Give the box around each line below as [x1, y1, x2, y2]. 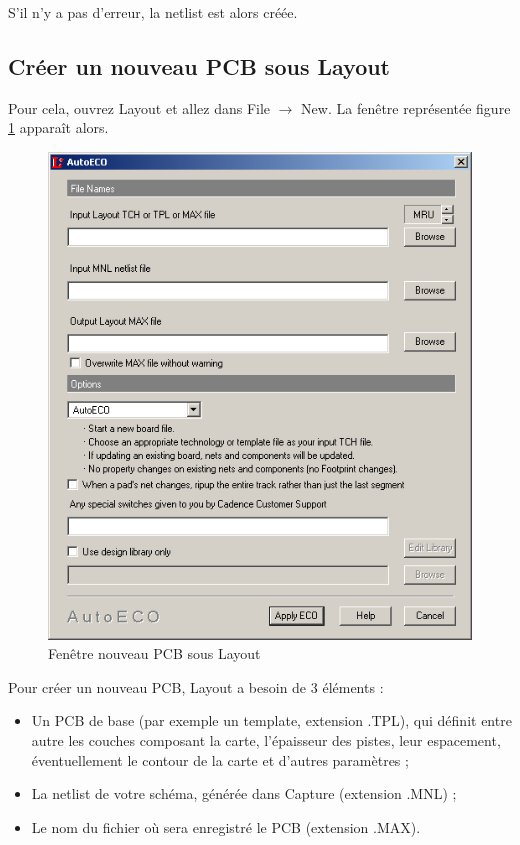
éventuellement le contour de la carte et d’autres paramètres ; [31, 749, 409, 770]
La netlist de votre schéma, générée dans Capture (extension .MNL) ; [31, 783, 457, 804]
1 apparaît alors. [8, 117, 109, 138]
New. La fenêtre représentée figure [301, 97, 511, 118]
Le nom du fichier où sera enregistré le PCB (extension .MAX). [31, 816, 421, 837]
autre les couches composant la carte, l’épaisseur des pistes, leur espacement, [31, 730, 501, 751]
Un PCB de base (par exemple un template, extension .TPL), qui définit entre [31, 710, 512, 731]
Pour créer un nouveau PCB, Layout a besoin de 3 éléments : [8, 676, 384, 697]
